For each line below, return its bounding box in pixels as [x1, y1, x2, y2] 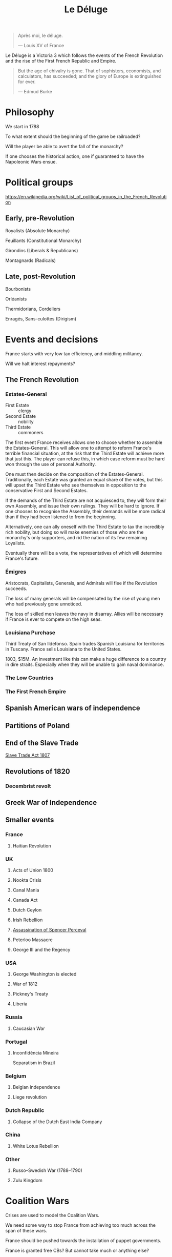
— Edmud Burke [17, 89, 53, 95]
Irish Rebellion [12, 917, 43, 923]
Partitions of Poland [5, 721, 70, 730]
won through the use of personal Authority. [5, 461, 96, 468]
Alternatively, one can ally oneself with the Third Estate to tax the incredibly [5, 524, 165, 530]
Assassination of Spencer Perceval [12, 927, 87, 933]
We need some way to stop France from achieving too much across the [5, 1222, 156, 1228]
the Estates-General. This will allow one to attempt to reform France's [5, 445, 152, 451]
